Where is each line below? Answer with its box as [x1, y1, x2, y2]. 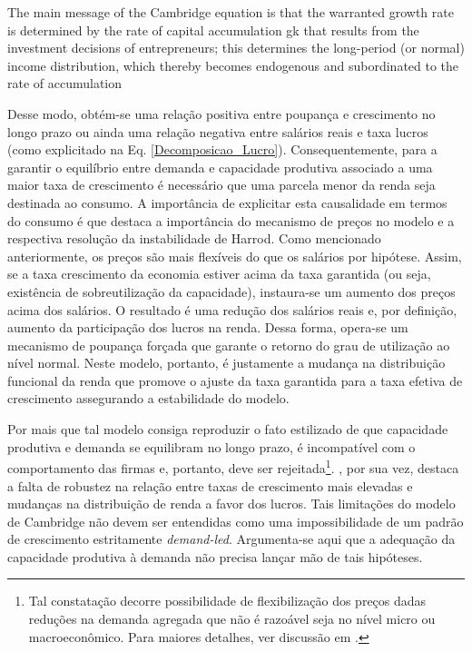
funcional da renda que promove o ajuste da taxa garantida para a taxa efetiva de [7, 370, 463, 390]
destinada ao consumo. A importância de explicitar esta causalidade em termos [7, 193, 447, 212]
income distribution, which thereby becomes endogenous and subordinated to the [7, 55, 459, 74]
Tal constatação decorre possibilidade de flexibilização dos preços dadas [28, 591, 427, 610]
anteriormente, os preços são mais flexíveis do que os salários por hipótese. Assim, [7, 246, 462, 265]
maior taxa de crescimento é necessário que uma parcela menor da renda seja [7, 175, 436, 194]
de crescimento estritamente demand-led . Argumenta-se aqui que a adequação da [7, 529, 456, 548]
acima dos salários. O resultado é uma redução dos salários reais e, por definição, [7, 300, 457, 319]
